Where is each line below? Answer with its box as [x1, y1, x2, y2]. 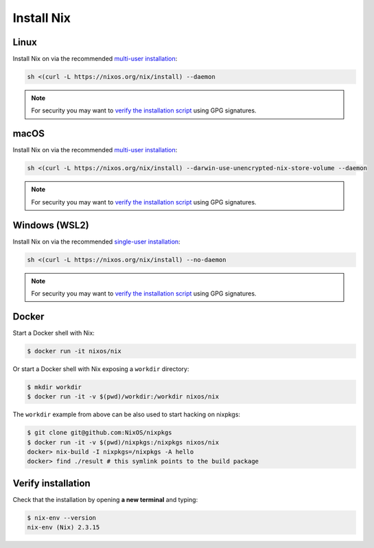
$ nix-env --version [27, 514, 96, 521]
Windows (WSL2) [12, 219, 89, 231]
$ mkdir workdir [27, 383, 82, 391]
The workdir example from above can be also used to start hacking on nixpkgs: [12, 410, 240, 418]
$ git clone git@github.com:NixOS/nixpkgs [27, 429, 172, 437]
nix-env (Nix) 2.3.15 [27, 523, 100, 532]
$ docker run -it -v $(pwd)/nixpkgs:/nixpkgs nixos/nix [27, 438, 220, 446]
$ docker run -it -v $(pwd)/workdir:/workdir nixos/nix [27, 393, 220, 401]
